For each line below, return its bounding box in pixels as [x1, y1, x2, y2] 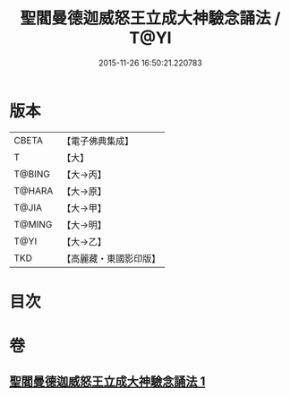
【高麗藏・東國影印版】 [62, 252, 161, 264]
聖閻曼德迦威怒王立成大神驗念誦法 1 [9, 374, 206, 390]
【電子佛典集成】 [62, 134, 134, 147]
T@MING [13, 218, 53, 230]
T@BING [13, 168, 51, 180]
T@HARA [13, 185, 54, 197]
